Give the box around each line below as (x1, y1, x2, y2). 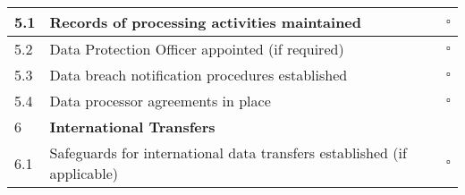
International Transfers (49, 116, 216, 137)
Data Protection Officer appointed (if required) (49, 38, 344, 59)
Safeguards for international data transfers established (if (49, 142, 407, 163)
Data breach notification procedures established (49, 64, 348, 85)
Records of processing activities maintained (49, 12, 362, 32)
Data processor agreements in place (49, 90, 271, 111)
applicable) (49, 163, 118, 183)
